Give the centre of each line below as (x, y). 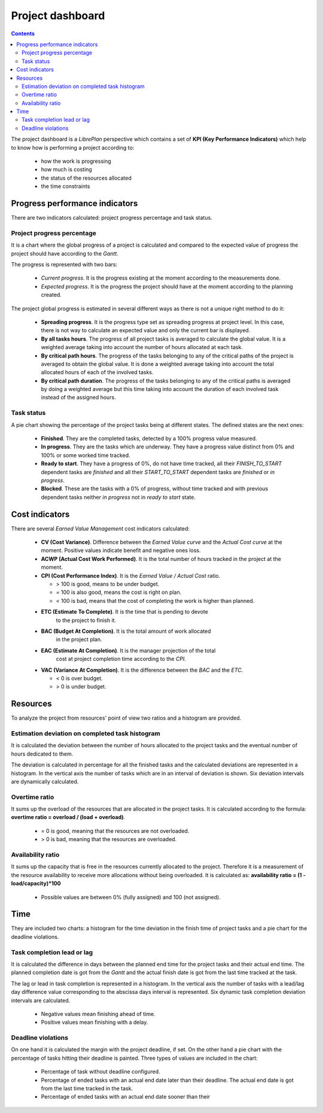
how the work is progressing (76, 161)
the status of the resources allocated (86, 178)
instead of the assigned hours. (78, 398)
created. (51, 295)
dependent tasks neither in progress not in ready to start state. (118, 497)
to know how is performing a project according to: (73, 147)
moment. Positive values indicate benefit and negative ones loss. (121, 550)
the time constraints (65, 186)
